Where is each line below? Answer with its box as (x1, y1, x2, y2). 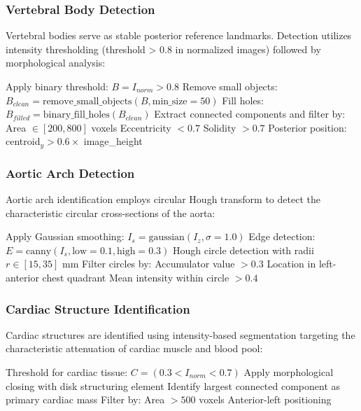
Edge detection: (248, 229, 316, 244)
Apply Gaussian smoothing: (6, 229, 125, 244)
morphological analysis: (6, 55, 106, 70)
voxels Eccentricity (91, 120, 171, 134)
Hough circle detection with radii (172, 242, 314, 257)
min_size (152, 96, 187, 106)
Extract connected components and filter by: (154, 106, 346, 121)
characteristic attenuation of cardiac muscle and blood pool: (6, 341, 263, 356)
